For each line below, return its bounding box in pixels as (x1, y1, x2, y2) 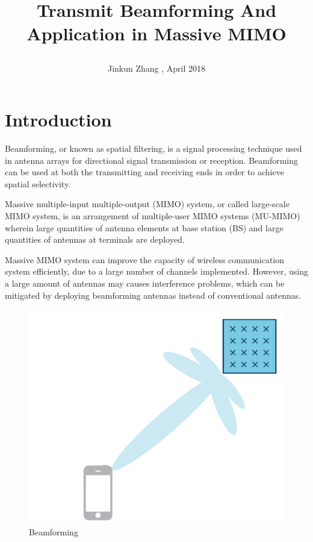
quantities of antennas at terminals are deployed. (5, 233, 185, 246)
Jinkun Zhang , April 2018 (107, 61, 206, 74)
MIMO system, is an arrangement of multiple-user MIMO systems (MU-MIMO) (5, 210, 300, 222)
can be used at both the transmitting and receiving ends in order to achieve (5, 166, 284, 178)
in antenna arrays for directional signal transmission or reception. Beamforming (5, 154, 299, 166)
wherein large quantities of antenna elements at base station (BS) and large (5, 221, 284, 234)
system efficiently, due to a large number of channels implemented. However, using (5, 265, 308, 278)
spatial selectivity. (5, 177, 71, 190)
